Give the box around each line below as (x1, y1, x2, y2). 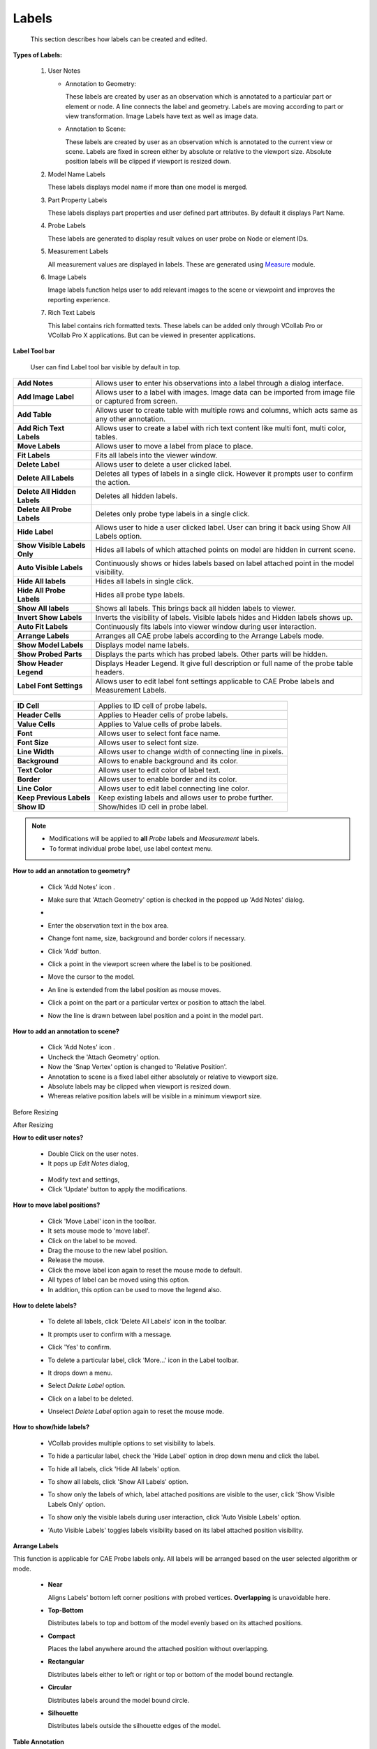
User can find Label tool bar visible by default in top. (30, 362, 182, 371)
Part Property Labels (47, 196, 108, 204)
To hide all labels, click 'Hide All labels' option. (47, 1464, 181, 1473)
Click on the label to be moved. (47, 1236, 138, 1245)
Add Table (17, 410, 52, 420)
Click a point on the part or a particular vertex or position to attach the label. (47, 998, 267, 1007)
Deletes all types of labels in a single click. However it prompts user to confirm (95, 469, 353, 479)
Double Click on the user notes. (47, 1149, 139, 1158)
